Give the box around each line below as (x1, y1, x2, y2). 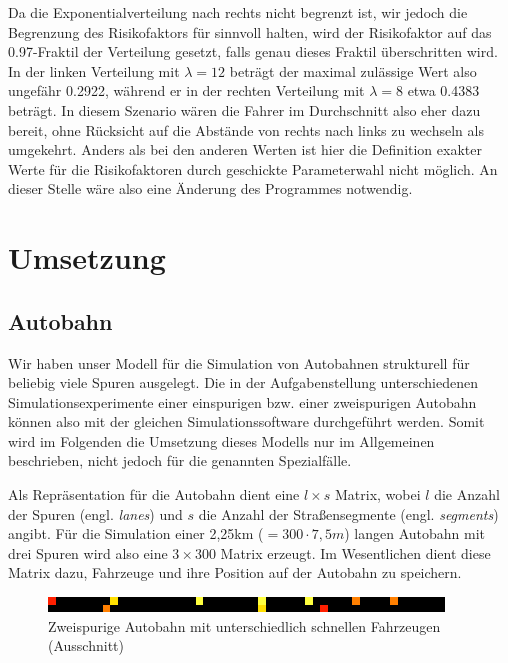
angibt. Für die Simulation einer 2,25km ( (8, 523, 264, 544)
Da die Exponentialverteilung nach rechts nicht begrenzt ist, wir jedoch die (8, 2, 468, 22)
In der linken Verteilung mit (8, 60, 180, 81)
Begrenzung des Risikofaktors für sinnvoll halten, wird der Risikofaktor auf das (8, 21, 492, 42)
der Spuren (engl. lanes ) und (8, 503, 183, 524)
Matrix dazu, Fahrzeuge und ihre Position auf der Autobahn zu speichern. (8, 562, 462, 583)
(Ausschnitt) (48, 635, 124, 656)
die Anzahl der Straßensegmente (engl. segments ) (198, 503, 499, 524)
